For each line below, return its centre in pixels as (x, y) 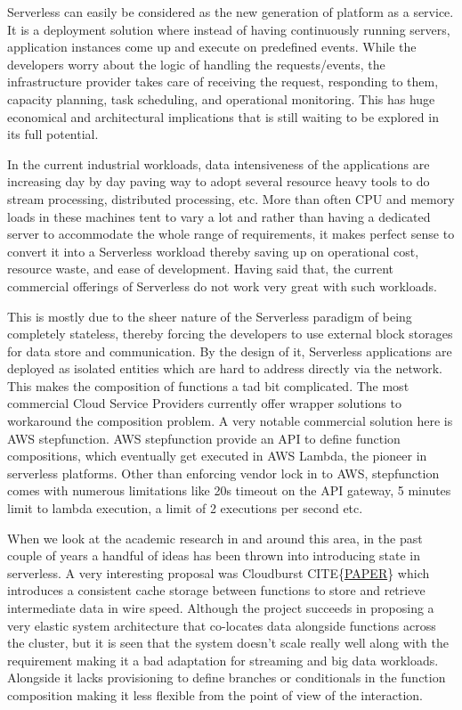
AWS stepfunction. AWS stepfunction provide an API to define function (204, 438)
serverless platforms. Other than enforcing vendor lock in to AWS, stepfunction (223, 473)
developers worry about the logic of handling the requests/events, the (196, 64)
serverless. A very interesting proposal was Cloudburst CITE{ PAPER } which (219, 572)
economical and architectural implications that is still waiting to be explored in (223, 116)
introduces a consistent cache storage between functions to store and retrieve (216, 590)
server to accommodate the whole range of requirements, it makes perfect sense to (231, 234)
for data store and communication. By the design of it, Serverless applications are (230, 351)
